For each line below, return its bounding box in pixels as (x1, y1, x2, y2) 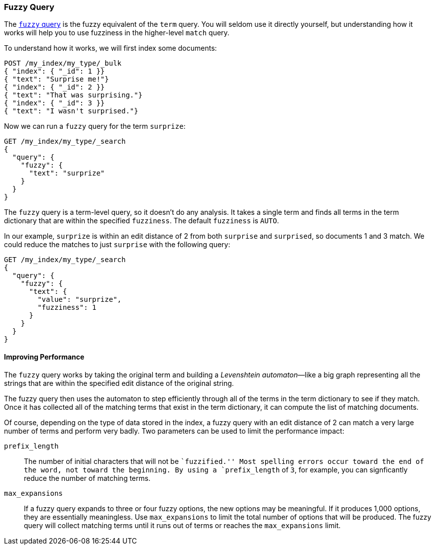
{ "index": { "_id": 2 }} (4, 83, 105, 91)
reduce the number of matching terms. (24, 473, 151, 482)
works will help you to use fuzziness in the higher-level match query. (4, 28, 229, 37)
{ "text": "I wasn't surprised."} (4, 107, 138, 115)
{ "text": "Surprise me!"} (4, 75, 109, 84)
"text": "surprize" (29, 169, 105, 178)
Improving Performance (4, 352, 85, 361)
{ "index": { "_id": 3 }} (4, 99, 105, 107)
